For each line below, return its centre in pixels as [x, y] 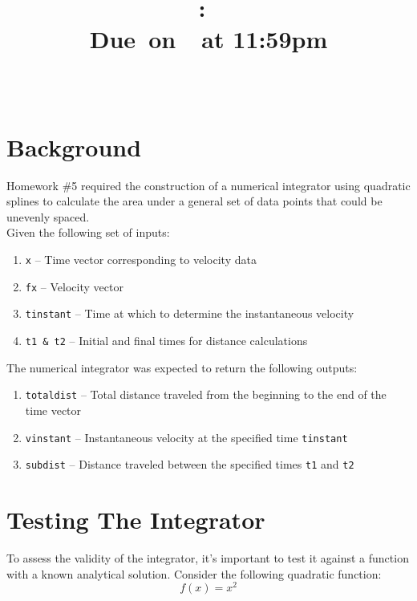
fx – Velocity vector [74, 286]
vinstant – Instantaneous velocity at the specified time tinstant [186, 437]
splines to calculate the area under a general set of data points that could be [194, 201]
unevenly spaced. [48, 216]
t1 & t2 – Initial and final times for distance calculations [166, 341]
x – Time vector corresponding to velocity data [141, 260]
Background [74, 146]
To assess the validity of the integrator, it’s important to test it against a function [208, 557]
